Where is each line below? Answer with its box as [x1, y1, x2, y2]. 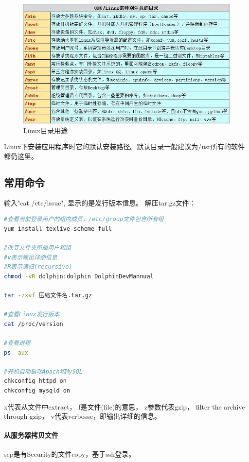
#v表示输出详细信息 [4, 254, 57, 261]
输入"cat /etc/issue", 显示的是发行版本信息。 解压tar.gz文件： [4, 197, 196, 207]
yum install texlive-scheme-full [4, 225, 112, 232]
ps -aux [4, 349, 29, 356]
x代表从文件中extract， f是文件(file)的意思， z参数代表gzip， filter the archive [4, 401, 245, 411]
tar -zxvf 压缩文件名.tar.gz [4, 292, 92, 299]
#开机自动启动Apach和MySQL [4, 368, 83, 375]
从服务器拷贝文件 [4, 430, 58, 440]
